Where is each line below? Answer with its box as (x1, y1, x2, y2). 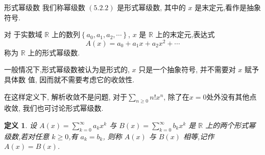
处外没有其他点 (206, 91, 257, 102)
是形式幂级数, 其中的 (117, 2, 186, 12)
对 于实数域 (4, 29, 42, 40)
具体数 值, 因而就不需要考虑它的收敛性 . (4, 74, 135, 85)
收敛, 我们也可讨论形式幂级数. (4, 103, 104, 113)
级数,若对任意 (4, 131, 50, 141)
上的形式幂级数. (28, 47, 80, 57)
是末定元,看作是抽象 (195, 2, 261, 12)
